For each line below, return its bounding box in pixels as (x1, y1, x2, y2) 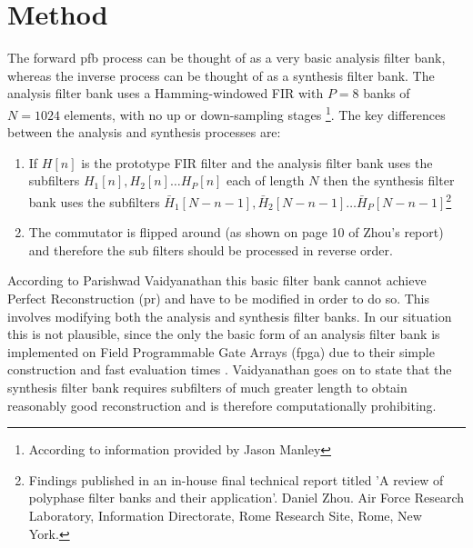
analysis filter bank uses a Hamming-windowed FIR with (7, 84, 324, 103)
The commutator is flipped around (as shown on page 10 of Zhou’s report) (28, 223, 444, 242)
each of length (226, 171, 305, 190)
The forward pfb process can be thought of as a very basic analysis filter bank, (7, 48, 446, 67)
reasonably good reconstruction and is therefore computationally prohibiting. (7, 395, 437, 414)
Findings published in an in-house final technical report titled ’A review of (28, 470, 444, 489)
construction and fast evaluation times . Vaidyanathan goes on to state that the (7, 360, 452, 379)
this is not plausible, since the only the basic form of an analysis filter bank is (7, 324, 440, 344)
